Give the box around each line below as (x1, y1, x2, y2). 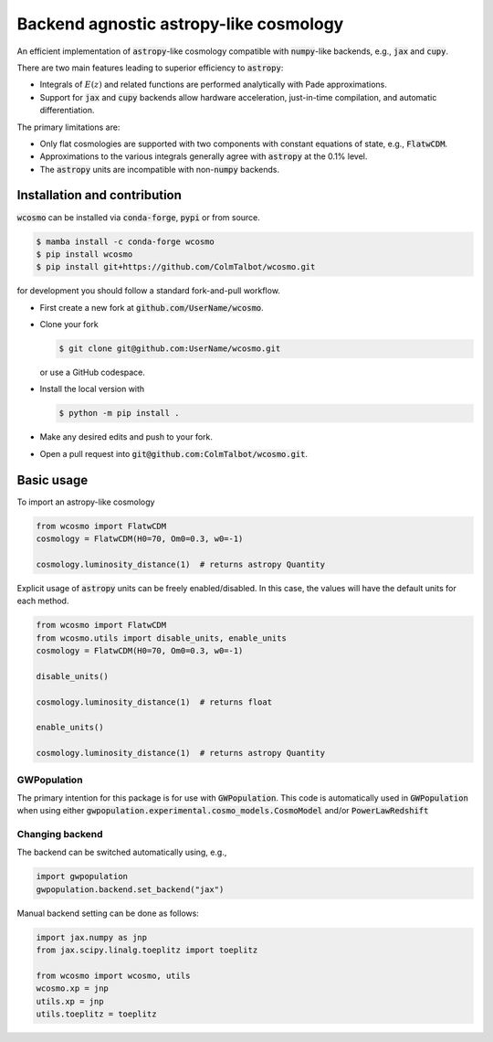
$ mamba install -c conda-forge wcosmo (36, 236, 215, 247)
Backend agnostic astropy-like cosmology (16, 14, 344, 34)
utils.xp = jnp (36, 996, 104, 1006)
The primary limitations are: (16, 122, 121, 133)
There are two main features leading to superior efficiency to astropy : (16, 62, 284, 73)
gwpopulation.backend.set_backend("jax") (36, 884, 225, 895)
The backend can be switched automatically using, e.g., (16, 846, 227, 858)
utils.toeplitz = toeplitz (36, 1009, 157, 1019)
